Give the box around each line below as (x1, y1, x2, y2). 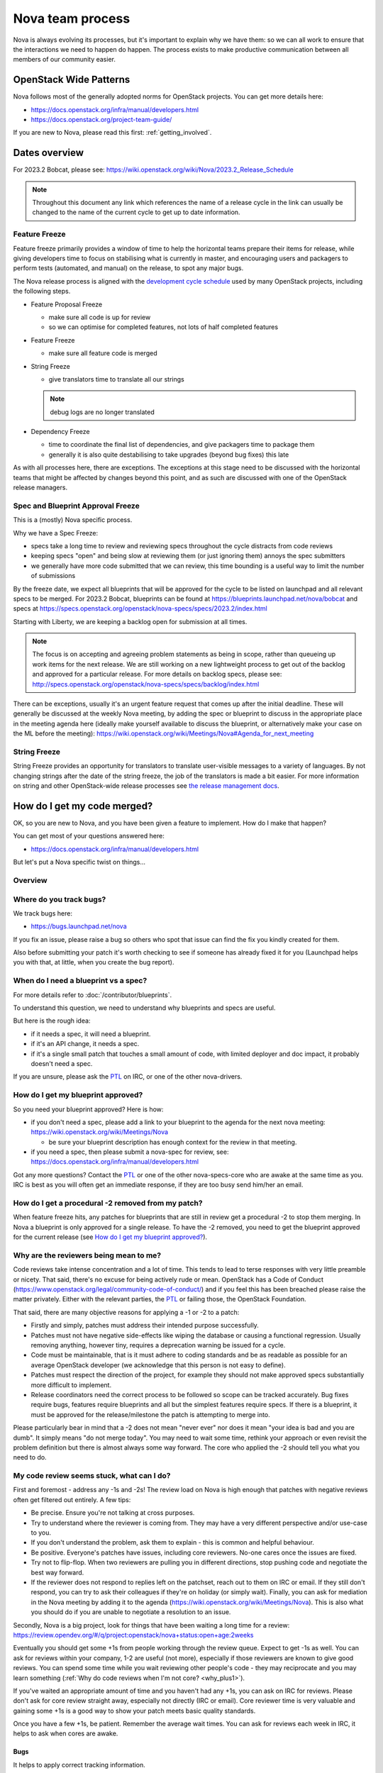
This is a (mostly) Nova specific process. (13, 516, 133, 524)
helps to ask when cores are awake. (13, 1729, 118, 1738)
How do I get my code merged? (13, 800, 153, 812)
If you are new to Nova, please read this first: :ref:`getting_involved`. (13, 128, 212, 137)
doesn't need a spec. (30, 1059, 93, 1067)
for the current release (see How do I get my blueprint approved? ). (13, 1233, 208, 1241)
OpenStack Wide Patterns (13, 74, 131, 86)
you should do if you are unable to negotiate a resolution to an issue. (30, 1608, 231, 1616)
